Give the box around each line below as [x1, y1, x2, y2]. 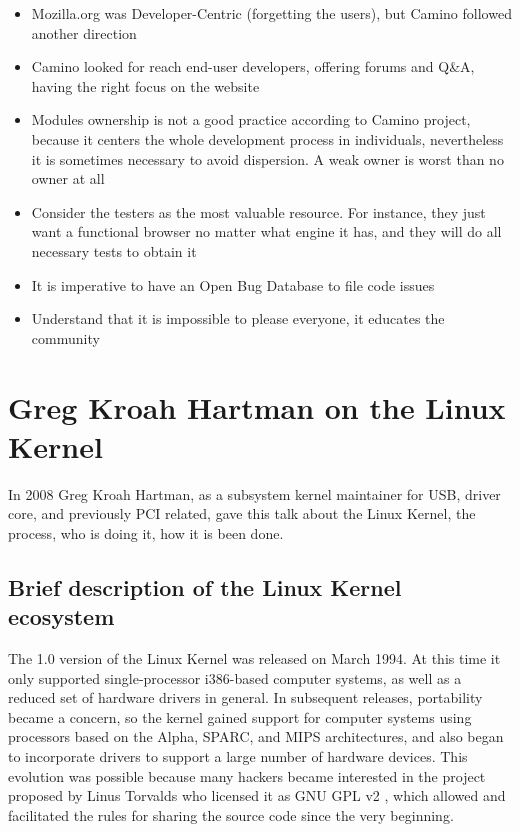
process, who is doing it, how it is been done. [8, 522, 284, 543]
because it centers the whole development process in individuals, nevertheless [31, 128, 504, 149]
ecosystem [8, 601, 115, 632]
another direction [31, 22, 137, 43]
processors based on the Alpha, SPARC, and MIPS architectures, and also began [8, 726, 504, 747]
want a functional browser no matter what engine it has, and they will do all [31, 221, 502, 242]
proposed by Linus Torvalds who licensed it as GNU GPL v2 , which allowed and [8, 785, 506, 806]
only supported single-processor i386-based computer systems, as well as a [8, 667, 462, 688]
